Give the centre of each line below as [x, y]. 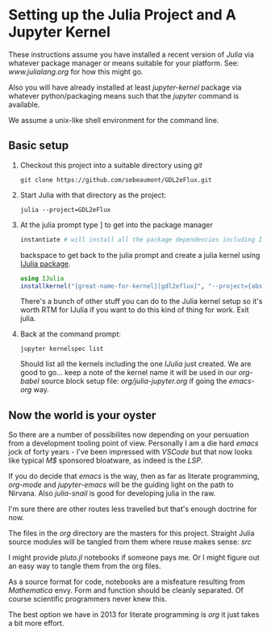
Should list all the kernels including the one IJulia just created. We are [135, 364]
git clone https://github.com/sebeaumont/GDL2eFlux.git [116, 180]
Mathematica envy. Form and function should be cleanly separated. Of [126, 590]
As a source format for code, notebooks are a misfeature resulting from [127, 582]
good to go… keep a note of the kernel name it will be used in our [128, 373]
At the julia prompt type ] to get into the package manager [117, 225]
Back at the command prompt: [70, 334]
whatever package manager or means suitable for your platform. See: [124, 63]
